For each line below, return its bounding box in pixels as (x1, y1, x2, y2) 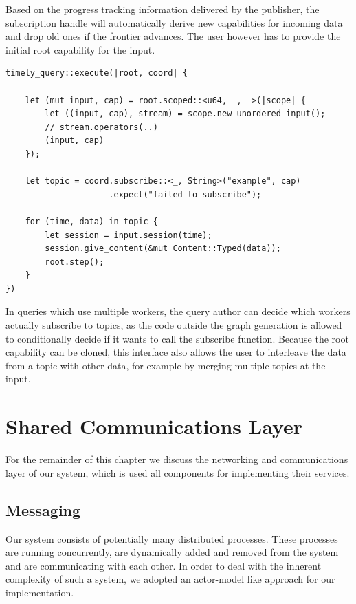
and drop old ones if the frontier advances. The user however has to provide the (5, 29, 341, 43)
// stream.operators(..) (45, 122, 158, 132)
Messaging (5, 499, 81, 520)
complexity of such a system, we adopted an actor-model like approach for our (5, 572, 335, 586)
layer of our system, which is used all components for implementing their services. (5, 465, 350, 479)
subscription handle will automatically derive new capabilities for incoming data (5, 15, 343, 30)
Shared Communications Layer (5, 412, 303, 440)
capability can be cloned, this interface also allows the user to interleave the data (5, 345, 346, 359)
